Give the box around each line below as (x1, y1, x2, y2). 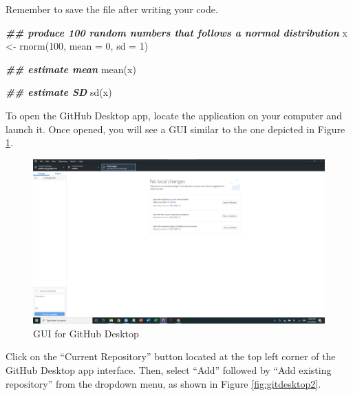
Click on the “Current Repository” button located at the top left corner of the (6, 349, 336, 364)
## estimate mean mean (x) (6, 61, 136, 76)
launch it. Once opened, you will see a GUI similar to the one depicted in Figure (6, 121, 345, 136)
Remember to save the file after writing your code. (6, 2, 218, 16)
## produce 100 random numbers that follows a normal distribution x (6, 25, 347, 39)
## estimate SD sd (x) (6, 85, 112, 99)
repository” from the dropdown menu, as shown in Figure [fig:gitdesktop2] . (6, 376, 321, 390)
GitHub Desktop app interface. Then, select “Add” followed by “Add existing (6, 363, 332, 377)
